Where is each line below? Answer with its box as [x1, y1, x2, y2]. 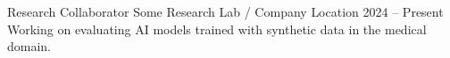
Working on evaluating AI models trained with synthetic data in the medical [7, 19, 427, 38]
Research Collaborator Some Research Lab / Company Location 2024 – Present [7, 3, 444, 20]
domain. [7, 37, 52, 55]
